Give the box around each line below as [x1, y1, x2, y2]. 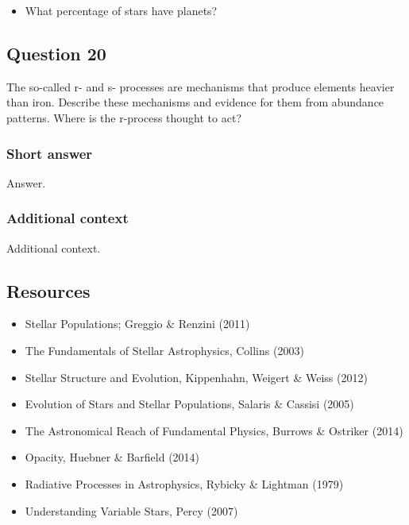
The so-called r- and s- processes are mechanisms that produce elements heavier [6, 78, 395, 95]
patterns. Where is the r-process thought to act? [6, 109, 242, 125]
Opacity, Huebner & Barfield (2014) [25, 449, 200, 465]
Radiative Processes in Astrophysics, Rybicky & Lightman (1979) [25, 475, 344, 492]
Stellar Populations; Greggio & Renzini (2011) [25, 315, 250, 332]
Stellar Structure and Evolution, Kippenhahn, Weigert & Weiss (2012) [25, 369, 368, 385]
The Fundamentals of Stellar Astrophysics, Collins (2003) [25, 342, 304, 358]
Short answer [6, 143, 93, 163]
